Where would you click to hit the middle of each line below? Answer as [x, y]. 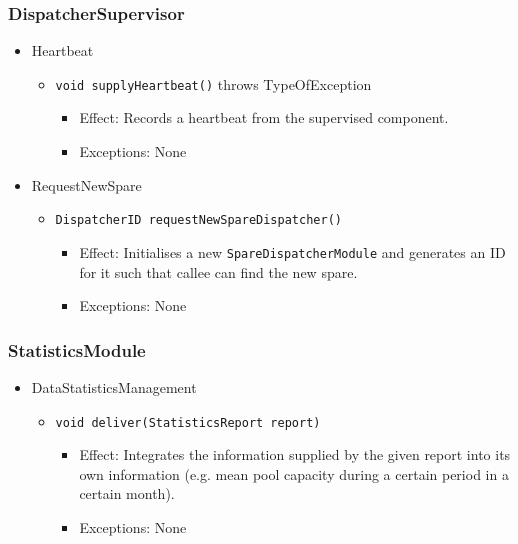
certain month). [127, 493]
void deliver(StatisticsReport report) [188, 422]
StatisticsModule [77, 349]
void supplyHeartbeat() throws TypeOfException [213, 83]
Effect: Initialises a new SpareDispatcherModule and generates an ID [292, 251]
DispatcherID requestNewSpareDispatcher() [198, 220]
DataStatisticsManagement [114, 386]
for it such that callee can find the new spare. [218, 271]
